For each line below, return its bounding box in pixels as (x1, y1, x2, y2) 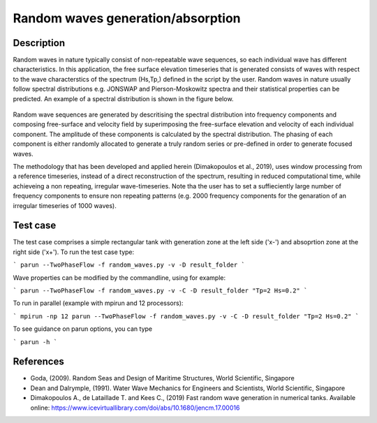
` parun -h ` (13, 338, 58, 346)
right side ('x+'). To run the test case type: (13, 248, 135, 256)
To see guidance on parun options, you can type (13, 325, 153, 333)
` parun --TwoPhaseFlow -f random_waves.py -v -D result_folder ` (13, 261, 246, 269)
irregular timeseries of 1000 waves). (13, 201, 117, 209)
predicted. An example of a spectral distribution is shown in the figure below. (13, 94, 234, 103)
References (13, 356, 64, 368)
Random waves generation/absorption (13, 10, 241, 26)
